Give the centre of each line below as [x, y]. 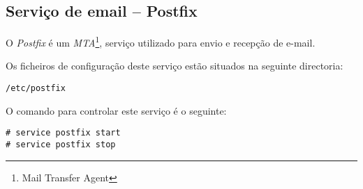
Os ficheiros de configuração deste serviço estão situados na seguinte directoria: [175, 66]
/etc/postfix [36, 89]
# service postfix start [63, 133]
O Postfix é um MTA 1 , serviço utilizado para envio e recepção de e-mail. [161, 41]
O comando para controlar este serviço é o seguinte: [116, 110]
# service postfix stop [61, 144]
